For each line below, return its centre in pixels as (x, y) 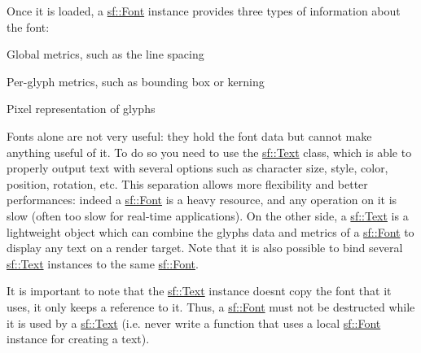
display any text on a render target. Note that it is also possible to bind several (205, 248)
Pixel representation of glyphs (81, 109)
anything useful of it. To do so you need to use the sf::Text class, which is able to (209, 152)
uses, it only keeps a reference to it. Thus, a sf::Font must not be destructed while (211, 306)
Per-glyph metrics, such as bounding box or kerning (136, 81)
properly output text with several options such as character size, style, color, (197, 168)
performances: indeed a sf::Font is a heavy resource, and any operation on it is (202, 200)
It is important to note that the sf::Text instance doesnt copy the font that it (199, 291)
